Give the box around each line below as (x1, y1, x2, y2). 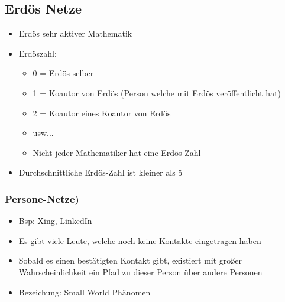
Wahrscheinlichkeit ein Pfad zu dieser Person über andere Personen (18, 265, 263, 278)
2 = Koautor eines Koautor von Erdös (33, 106, 171, 119)
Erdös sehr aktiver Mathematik (18, 27, 132, 40)
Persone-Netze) (5, 191, 79, 206)
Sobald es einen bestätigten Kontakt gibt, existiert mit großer (18, 254, 242, 267)
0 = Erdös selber (33, 67, 94, 79)
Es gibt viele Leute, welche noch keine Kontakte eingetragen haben (18, 234, 261, 246)
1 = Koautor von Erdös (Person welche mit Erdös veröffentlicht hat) (33, 86, 281, 99)
